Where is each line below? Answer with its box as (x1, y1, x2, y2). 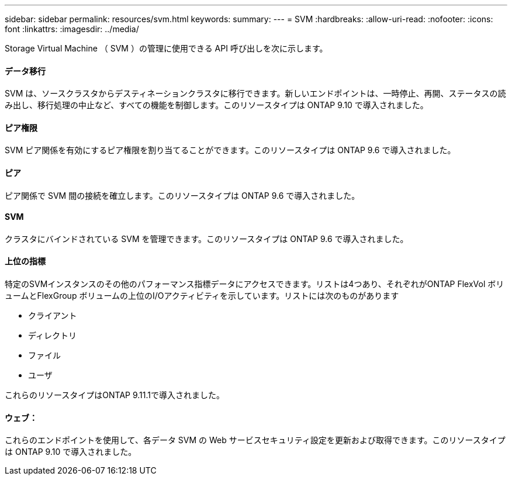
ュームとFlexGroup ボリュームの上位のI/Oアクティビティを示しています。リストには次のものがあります (5, 291, 399, 301)
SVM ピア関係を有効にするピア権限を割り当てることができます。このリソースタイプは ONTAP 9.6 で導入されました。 (5, 145, 456, 156)
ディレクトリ (28, 330, 77, 341)
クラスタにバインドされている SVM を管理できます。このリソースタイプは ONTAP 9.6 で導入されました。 (5, 233, 409, 244)
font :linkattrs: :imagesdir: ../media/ (5, 24, 139, 34)
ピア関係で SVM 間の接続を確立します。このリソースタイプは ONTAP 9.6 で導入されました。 (5, 190, 360, 201)
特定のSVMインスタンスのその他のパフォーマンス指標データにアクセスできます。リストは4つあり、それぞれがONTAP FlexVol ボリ (5, 279, 504, 289)
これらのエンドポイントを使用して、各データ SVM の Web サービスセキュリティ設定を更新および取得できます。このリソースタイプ (5, 435, 506, 446)
